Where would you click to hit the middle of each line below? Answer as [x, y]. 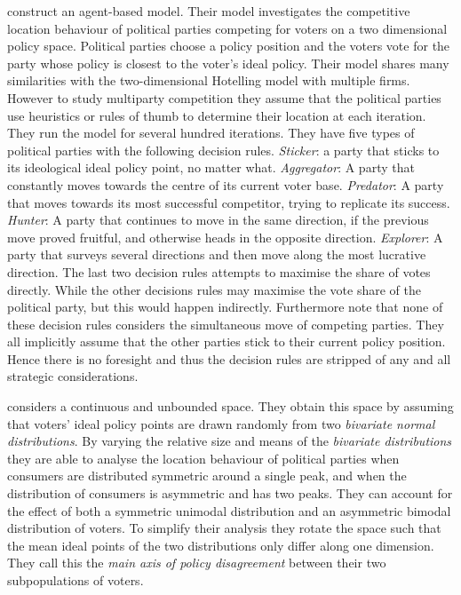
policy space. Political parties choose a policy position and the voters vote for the [229, 46]
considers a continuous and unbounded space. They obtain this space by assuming [230, 406]
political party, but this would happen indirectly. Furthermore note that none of [225, 307]
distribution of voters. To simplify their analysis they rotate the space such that [224, 528]
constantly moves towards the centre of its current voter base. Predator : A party [226, 184]
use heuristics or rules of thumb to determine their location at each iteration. [217, 115]
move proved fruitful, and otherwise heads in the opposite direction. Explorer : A [225, 237]
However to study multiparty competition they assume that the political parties [224, 97]
